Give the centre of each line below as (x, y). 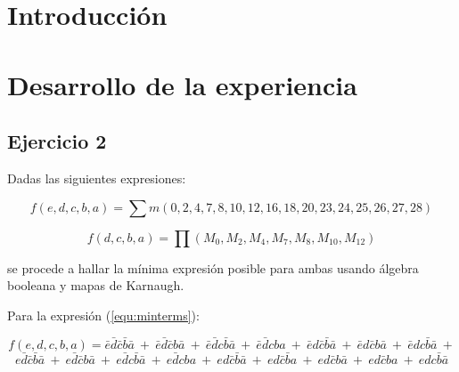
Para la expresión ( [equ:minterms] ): (103, 315)
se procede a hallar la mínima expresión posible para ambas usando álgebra (213, 267)
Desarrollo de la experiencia (182, 84)
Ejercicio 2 (57, 141)
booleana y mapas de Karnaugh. (96, 285)
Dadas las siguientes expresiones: (97, 178)
